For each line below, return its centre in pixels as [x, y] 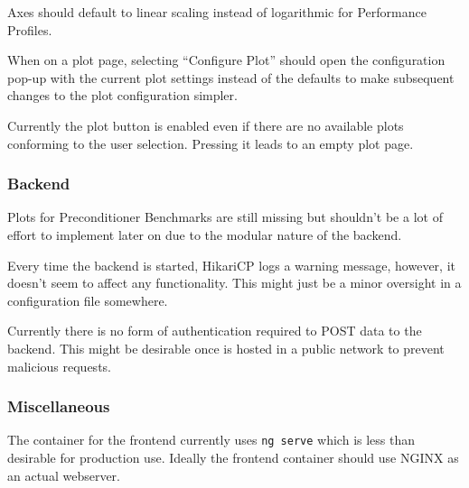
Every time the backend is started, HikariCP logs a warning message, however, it [231, 265]
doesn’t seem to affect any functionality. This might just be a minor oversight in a [234, 283]
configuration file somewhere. [88, 300]
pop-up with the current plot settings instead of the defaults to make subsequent [231, 77]
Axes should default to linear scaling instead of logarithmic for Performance [217, 12]
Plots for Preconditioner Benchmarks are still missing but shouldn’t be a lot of [225, 217]
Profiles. [30, 29]
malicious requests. [59, 366]
